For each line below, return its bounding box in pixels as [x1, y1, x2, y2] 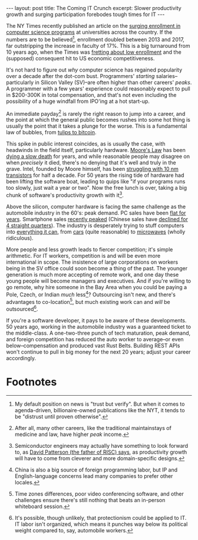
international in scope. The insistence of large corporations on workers [6, 258, 179, 266]
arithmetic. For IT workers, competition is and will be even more [6, 252, 161, 259]
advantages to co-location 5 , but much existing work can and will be [6, 297, 170, 305]
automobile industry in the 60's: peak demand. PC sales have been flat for [6, 209, 186, 216]
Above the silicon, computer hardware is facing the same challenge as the [6, 203, 186, 210]
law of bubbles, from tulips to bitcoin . [6, 129, 97, 136]
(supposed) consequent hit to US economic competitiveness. [6, 54, 155, 62]
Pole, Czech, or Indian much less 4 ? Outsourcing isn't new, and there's [6, 290, 176, 298]
